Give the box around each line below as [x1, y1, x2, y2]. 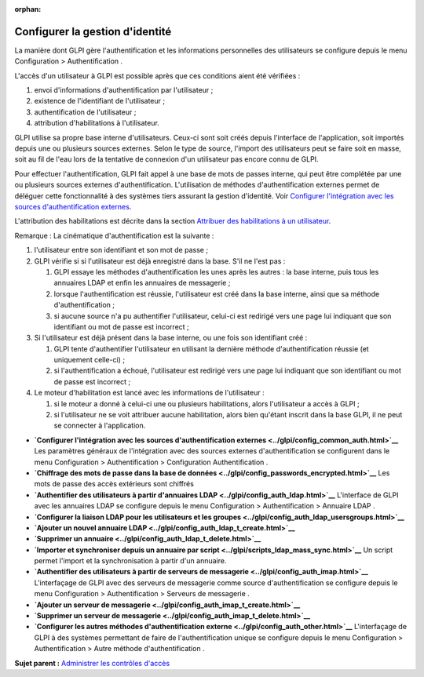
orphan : [14, 5, 42, 13]
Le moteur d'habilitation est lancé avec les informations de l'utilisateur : [34, 388, 265, 398]
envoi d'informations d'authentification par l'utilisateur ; [34, 86, 214, 95]
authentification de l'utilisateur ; [34, 107, 137, 117]
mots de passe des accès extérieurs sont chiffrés [34, 479, 194, 489]
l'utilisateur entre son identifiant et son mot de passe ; [34, 246, 208, 255]
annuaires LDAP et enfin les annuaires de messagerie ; [53, 278, 231, 288]
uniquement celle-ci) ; [53, 355, 126, 365]
